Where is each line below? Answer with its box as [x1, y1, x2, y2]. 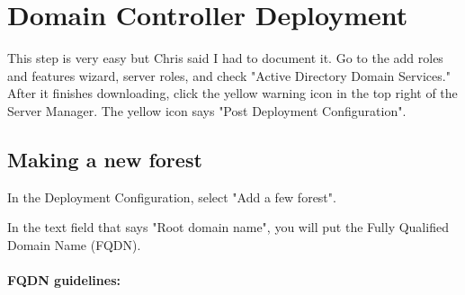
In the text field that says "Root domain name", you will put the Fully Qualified [7, 218, 449, 237]
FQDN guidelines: [7, 271, 121, 290]
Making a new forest [7, 145, 202, 173]
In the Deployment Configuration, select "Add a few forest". [7, 187, 336, 206]
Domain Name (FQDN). [7, 235, 141, 254]
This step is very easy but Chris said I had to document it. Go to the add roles [7, 49, 443, 67]
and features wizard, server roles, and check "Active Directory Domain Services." [7, 66, 451, 85]
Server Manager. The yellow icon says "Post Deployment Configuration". [7, 101, 407, 120]
